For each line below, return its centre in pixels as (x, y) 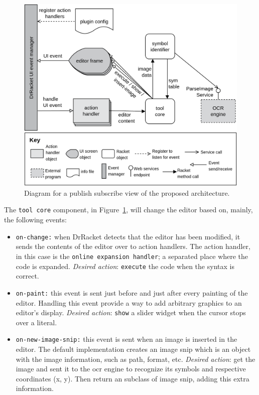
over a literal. (36, 322)
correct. (27, 276)
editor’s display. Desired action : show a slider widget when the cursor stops (131, 312)
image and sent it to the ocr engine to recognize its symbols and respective (131, 369)
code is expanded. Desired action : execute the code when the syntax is (125, 266)
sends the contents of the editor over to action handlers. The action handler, (133, 246)
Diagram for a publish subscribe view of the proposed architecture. (127, 192)
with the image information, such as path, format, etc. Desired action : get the (136, 359)
